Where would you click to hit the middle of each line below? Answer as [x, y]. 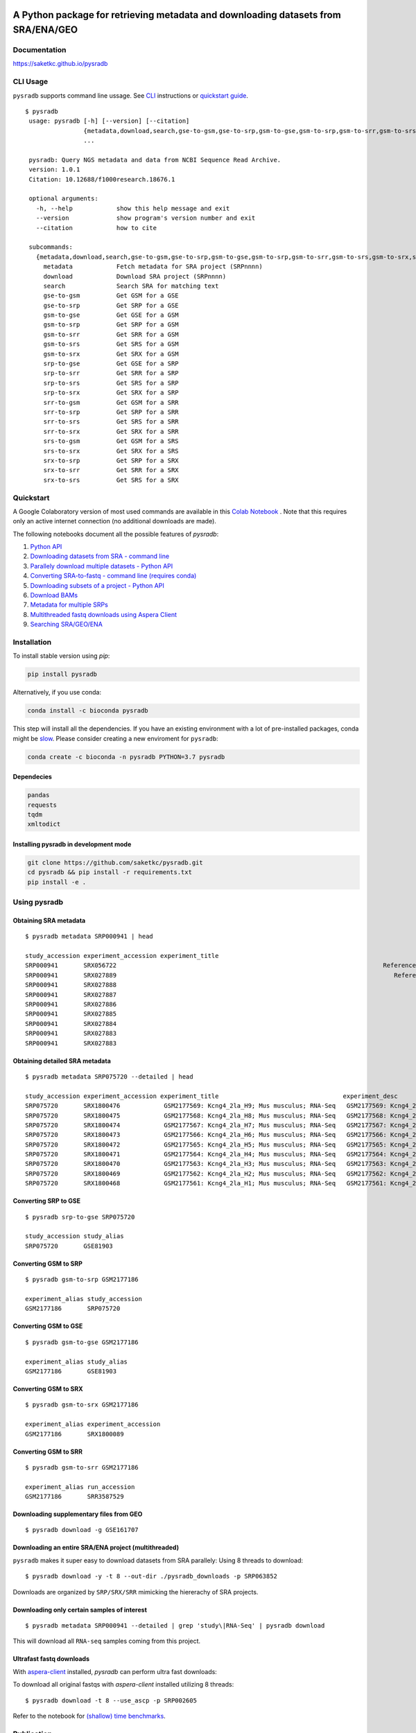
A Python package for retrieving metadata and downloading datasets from [177, 15]
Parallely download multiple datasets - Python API [102, 566]
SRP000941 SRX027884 [71, 1024]
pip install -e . [57, 882]
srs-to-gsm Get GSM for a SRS [111, 441]
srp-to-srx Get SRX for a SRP [111, 393]
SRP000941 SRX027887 [71, 994]
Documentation [40, 50]
